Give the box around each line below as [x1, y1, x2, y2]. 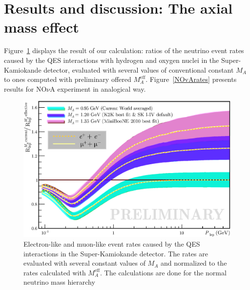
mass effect [4, 17, 79, 37]
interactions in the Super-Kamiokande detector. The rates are [23, 248, 208, 258]
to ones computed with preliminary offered [4, 74, 131, 84]
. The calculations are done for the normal [100, 267, 227, 277]
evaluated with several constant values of [23, 258, 146, 268]
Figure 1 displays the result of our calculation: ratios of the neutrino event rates [4, 45, 244, 56]
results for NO [4, 83, 47, 94]
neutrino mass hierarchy [23, 277, 95, 287]
